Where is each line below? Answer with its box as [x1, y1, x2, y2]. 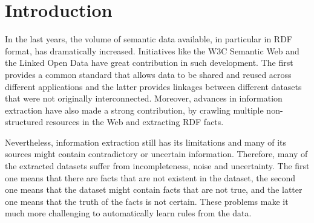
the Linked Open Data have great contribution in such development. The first [5, 56, 293, 69]
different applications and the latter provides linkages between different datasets [5, 80, 302, 92]
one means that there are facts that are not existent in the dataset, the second [5, 171, 295, 184]
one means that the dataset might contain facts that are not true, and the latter [5, 183, 303, 196]
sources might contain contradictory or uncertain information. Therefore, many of [5, 147, 308, 160]
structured [5, 115, 44, 128]
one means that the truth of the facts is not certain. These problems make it [5, 195, 289, 207]
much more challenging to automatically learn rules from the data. [5, 207, 252, 219]
